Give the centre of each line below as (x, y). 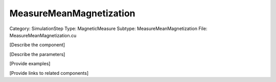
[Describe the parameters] (37, 54)
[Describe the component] (37, 45)
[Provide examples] (30, 64)
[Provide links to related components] (49, 73)
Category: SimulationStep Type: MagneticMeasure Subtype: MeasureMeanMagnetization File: (108, 29)
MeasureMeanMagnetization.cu (43, 35)
